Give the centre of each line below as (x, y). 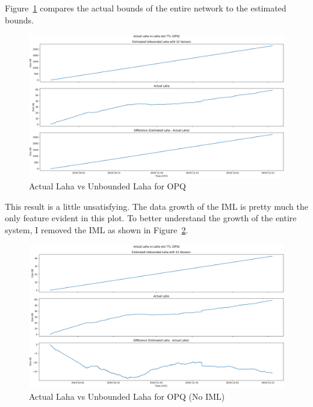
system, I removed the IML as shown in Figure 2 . (97, 230)
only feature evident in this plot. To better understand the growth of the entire (151, 218)
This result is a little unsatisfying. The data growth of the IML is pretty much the (156, 206)
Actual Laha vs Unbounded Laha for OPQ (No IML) (127, 396)
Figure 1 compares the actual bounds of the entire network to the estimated (146, 8)
